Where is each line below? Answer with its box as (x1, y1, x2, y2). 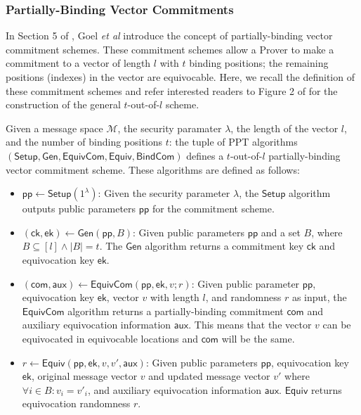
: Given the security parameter (98, 186, 230, 200)
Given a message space (6, 120, 103, 135)
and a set (261, 224, 301, 239)
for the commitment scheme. (152, 201, 275, 216)
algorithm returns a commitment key (145, 238, 304, 253)
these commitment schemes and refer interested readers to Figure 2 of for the (6, 83, 338, 98)
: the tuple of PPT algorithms (169, 134, 298, 149)
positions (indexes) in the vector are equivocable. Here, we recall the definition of (6, 70, 355, 84)
